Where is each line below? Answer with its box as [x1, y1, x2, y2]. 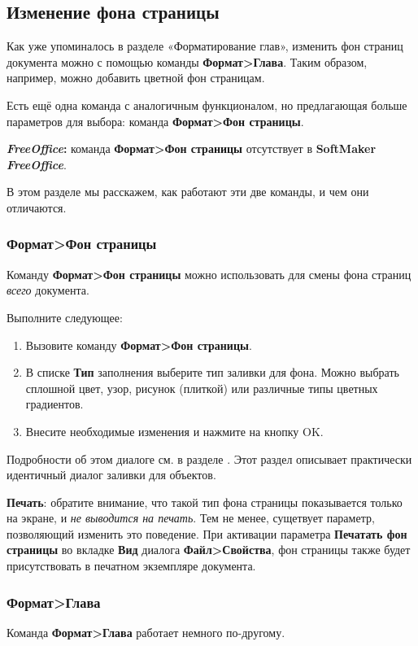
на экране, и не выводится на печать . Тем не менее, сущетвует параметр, [7, 509, 375, 526]
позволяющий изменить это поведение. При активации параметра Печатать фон [7, 525, 407, 542]
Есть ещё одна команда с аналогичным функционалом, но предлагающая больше [7, 96, 407, 113]
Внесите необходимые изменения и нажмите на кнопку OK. [25, 422, 324, 439]
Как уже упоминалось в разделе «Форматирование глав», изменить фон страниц [7, 37, 403, 55]
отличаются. [7, 199, 67, 216]
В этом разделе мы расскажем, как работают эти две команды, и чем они [7, 183, 369, 200]
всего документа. [7, 282, 89, 299]
